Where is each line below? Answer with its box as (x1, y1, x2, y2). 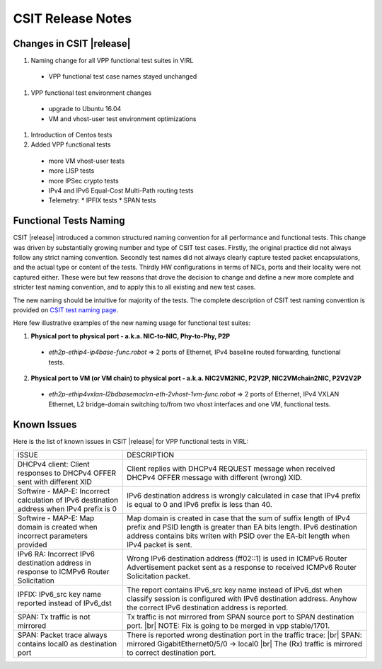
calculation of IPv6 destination (17, 496, 119, 505)
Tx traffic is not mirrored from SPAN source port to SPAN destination (126, 612, 354, 622)
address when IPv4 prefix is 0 (17, 504, 117, 514)
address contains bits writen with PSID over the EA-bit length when (126, 531, 350, 541)
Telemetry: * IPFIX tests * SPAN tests (48, 196, 156, 205)
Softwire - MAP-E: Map (17, 513, 95, 523)
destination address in (17, 558, 91, 568)
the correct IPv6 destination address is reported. (126, 602, 289, 612)
